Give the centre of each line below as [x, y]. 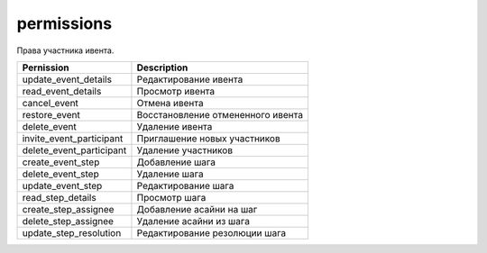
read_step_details [59, 197]
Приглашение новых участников [208, 138]
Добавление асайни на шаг [197, 209]
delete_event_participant [74, 150]
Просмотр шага [171, 197]
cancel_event [50, 103]
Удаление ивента [175, 126]
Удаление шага [170, 174]
